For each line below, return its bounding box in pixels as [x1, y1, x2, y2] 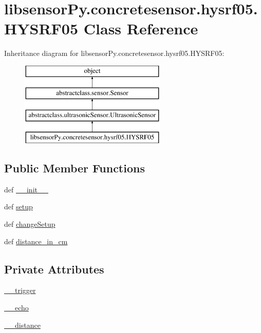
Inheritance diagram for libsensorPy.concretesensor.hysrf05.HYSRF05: [4, 48, 225, 58]
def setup [4, 201, 33, 212]
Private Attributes [4, 261, 104, 277]
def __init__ [4, 184, 48, 194]
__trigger [4, 285, 36, 296]
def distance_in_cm [4, 236, 68, 246]
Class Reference [83, 18, 198, 39]
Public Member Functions [4, 160, 145, 176]
